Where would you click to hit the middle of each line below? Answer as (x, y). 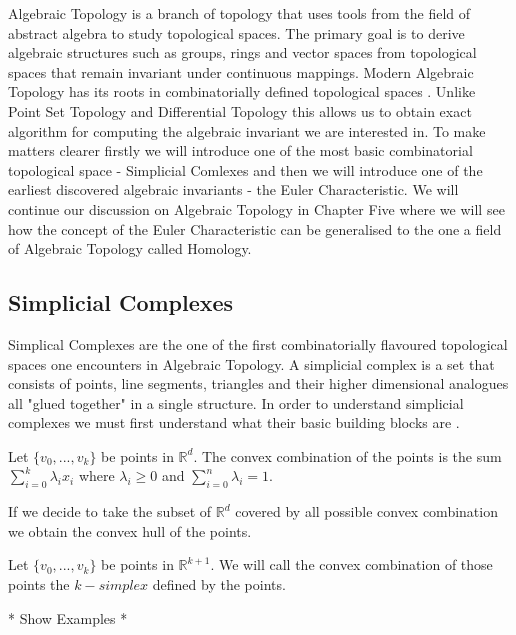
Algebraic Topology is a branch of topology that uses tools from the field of (239, 13)
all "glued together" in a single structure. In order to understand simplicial (236, 402)
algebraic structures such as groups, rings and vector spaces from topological (242, 52)
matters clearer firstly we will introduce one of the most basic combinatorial (240, 150)
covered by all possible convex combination (366, 511)
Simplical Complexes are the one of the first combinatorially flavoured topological (258, 343)
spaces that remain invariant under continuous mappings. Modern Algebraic (241, 71)
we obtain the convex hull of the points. (130, 530)
